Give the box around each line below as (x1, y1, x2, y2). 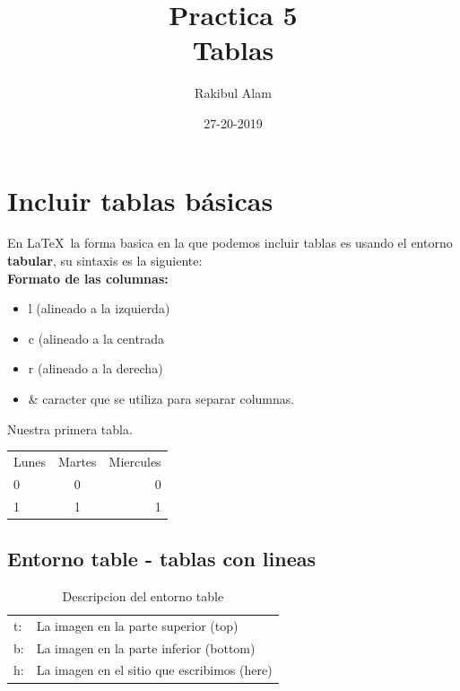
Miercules (108, 451, 161, 470)
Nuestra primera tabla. (7, 419, 133, 438)
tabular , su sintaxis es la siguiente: (7, 251, 203, 270)
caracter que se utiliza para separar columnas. (42, 389, 295, 407)
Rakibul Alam (195, 83, 272, 102)
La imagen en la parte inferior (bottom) (36, 638, 256, 657)
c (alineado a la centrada (28, 328, 165, 347)
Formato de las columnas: (7, 268, 169, 287)
